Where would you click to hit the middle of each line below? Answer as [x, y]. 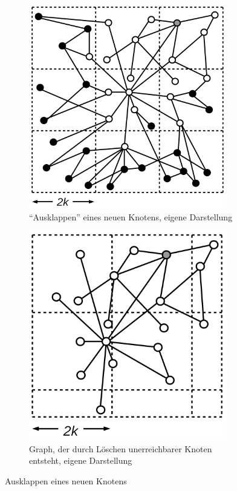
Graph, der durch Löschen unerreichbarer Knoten [121, 448]
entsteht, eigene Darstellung [81, 460]
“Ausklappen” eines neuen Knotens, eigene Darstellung [131, 216]
